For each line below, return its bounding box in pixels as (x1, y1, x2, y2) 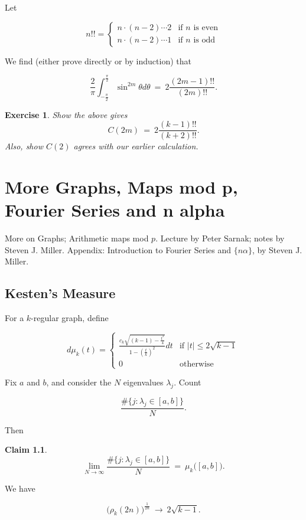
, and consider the (46, 376, 112, 388)
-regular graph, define (31, 312, 109, 324)
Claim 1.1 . (5, 443, 47, 456)
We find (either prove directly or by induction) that (5, 54, 191, 67)
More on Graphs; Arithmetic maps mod (5, 232, 149, 244)
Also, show (5, 140, 43, 152)
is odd (193, 36, 215, 45)
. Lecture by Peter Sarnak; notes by (155, 232, 285, 244)
